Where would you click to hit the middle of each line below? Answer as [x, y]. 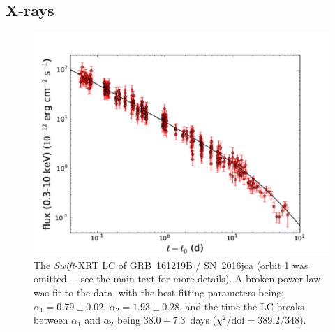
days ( [203, 320]
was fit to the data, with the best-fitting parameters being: [159, 292]
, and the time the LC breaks [242, 306]
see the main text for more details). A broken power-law [201, 279]
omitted [50, 279]
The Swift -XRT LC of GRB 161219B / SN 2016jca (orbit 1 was [171, 265]
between [51, 320]
